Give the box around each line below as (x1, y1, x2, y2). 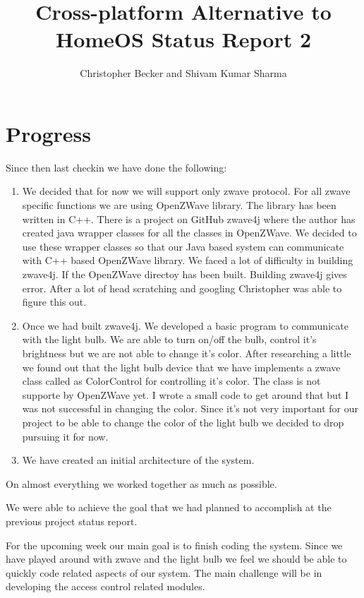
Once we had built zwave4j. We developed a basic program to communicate (22, 318, 348, 333)
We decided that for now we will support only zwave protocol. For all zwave (22, 184, 351, 198)
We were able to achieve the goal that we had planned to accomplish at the (6, 500, 332, 515)
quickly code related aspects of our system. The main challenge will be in (6, 565, 322, 580)
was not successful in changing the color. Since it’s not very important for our (22, 401, 358, 416)
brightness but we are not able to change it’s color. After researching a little (22, 345, 351, 360)
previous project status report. (6, 513, 138, 528)
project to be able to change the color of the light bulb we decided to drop (22, 414, 344, 429)
